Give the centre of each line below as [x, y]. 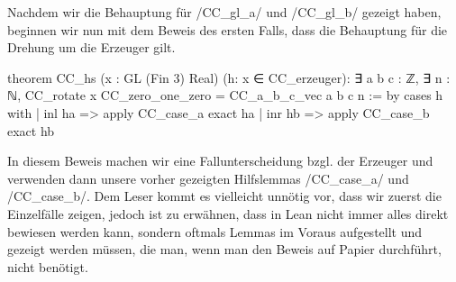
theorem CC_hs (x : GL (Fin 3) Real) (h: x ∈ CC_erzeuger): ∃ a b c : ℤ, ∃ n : [229, 77]
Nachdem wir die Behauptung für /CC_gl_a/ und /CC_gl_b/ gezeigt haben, [224, 12]
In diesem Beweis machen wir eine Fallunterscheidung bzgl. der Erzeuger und [220, 161]
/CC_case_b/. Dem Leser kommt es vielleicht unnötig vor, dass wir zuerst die [224, 196]
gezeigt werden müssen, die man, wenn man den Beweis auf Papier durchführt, [224, 249]
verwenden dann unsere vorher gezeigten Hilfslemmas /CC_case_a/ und [208, 178]
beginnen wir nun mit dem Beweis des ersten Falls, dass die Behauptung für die [228, 29]
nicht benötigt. [48, 266]
